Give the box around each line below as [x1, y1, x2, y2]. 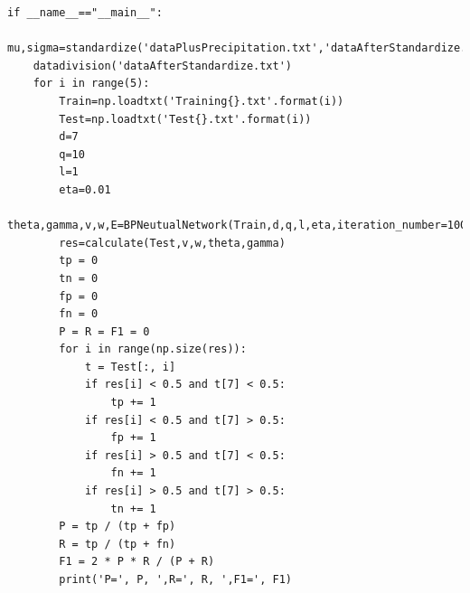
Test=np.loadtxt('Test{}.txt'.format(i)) [59, 112, 312, 126]
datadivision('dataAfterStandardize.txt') [33, 59, 292, 72]
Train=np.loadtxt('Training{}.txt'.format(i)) [59, 94, 344, 108]
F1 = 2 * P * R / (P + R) [59, 555, 215, 569]
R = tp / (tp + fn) [59, 537, 176, 551]
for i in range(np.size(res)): [59, 343, 247, 356]
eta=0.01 [59, 183, 111, 196]
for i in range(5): [33, 77, 150, 90]
